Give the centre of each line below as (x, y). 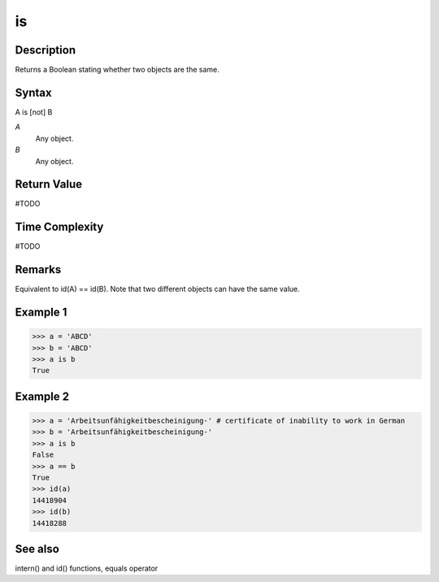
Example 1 (41, 313)
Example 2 (42, 396)
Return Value (49, 184)
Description (46, 50)
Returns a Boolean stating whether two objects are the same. (117, 70)
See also (37, 549)
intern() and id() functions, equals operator (87, 568)
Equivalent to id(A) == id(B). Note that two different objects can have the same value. (157, 289)
